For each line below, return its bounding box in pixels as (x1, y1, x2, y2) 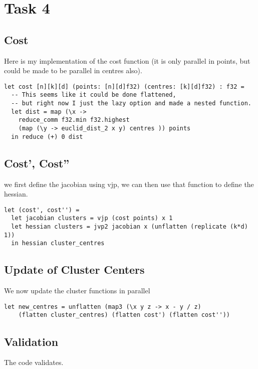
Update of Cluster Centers (4, 262, 145, 277)
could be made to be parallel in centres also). (4, 65, 142, 76)
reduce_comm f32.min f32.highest (18, 116, 130, 124)
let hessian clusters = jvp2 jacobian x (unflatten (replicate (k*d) (11, 223, 248, 231)
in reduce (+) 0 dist (11, 133, 83, 140)
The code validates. (4, 357, 64, 367)
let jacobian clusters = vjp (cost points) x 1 (11, 215, 173, 222)
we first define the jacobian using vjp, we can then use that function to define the (4, 178, 254, 189)
